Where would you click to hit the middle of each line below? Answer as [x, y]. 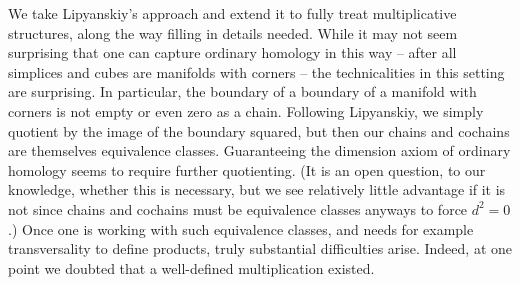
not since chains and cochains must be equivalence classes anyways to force [238, 208]
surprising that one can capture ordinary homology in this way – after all [232, 52]
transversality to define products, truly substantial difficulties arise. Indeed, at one [260, 248]
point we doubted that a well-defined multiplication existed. [191, 267]
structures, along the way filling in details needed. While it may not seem [233, 32]
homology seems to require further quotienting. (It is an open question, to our [247, 169]
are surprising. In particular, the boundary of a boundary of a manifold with [242, 91]
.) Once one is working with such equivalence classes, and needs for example [241, 228]
